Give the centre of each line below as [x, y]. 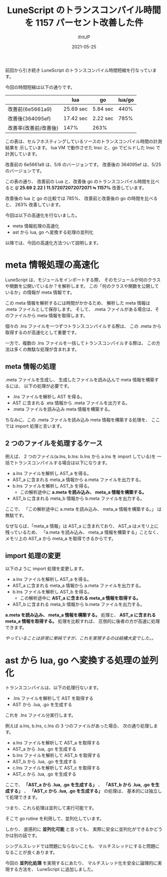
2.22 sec [103, 118]
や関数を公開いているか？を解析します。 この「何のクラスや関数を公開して [82, 286]
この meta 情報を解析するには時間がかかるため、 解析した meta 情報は [78, 303]
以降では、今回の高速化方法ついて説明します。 [53, 243]
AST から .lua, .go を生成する [42, 705]
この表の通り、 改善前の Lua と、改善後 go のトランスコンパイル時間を [78, 181]
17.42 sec [75, 118]
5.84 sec [103, 109]
